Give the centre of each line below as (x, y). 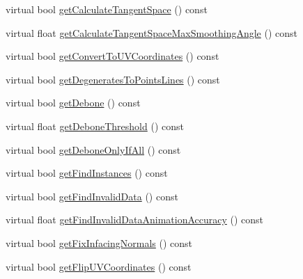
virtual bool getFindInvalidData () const (92, 196)
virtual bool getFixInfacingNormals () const (99, 242)
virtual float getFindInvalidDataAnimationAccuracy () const (135, 220)
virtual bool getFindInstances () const (87, 173)
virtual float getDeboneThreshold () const (95, 126)
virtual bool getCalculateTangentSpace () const (107, 9)
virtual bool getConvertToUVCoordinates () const (112, 56)
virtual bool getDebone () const (73, 103)
